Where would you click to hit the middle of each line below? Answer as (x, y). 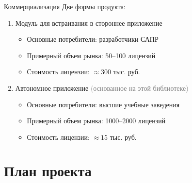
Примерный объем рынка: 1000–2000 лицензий (96, 121)
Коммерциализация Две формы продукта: (65, 6)
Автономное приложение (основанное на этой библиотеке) (102, 88)
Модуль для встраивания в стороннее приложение (89, 23)
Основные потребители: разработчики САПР (93, 39)
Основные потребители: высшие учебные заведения (103, 104)
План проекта (48, 170)
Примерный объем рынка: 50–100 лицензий (91, 55)
